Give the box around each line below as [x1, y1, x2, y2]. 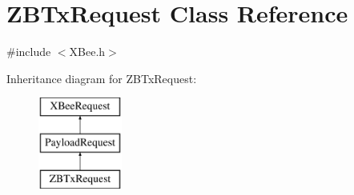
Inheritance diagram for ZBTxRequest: [6, 70, 197, 86]
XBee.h [69, 43, 106, 60]
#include [6, 43, 51, 60]
